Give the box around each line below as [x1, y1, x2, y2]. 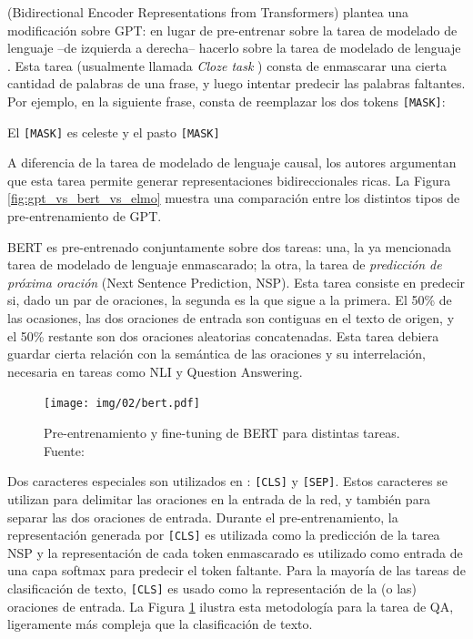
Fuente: [44, 441, 85, 460]
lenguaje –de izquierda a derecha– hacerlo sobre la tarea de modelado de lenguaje [7, 38, 461, 57]
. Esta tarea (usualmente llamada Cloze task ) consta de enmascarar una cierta [7, 56, 447, 75]
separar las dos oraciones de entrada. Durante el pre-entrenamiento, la [7, 507, 398, 526]
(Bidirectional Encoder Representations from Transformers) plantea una [7, 3, 409, 21]
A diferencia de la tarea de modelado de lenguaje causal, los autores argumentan [7, 153, 457, 172]
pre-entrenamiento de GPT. [7, 207, 162, 226]
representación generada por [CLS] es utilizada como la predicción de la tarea [7, 525, 440, 544]
